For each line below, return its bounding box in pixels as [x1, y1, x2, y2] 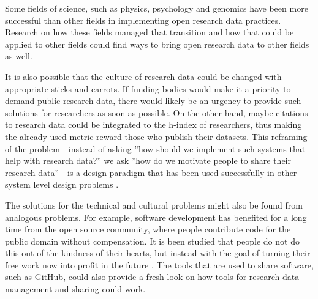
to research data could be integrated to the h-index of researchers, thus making [5, 118, 302, 131]
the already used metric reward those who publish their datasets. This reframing [5, 130, 308, 142]
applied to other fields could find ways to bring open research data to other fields [5, 37, 309, 50]
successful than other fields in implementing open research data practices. [5, 13, 281, 26]
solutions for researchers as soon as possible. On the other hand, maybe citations [5, 106, 308, 119]
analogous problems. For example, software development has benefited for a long [5, 210, 307, 223]
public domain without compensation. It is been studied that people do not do [5, 234, 300, 247]
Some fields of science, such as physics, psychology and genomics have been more [5, 2, 308, 14]
